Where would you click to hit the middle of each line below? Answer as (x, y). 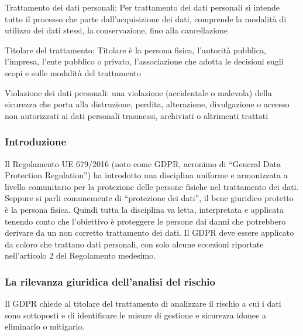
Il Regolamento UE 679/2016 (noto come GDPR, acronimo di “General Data (143, 163)
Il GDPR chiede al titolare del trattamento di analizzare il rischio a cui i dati (143, 303)
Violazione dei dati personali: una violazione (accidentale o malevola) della (138, 92)
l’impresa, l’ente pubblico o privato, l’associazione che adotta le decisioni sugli (144, 61)
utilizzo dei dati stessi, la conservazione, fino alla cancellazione (116, 30)
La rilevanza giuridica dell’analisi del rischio (110, 281)
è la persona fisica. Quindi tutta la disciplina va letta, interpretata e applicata (144, 209)
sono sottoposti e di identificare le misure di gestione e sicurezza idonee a (135, 315)
